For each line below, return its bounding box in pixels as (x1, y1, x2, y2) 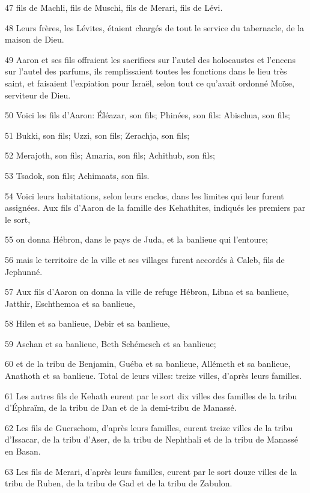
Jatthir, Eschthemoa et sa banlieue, (5, 297, 135, 309)
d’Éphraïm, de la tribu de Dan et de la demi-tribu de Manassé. (5, 401, 237, 414)
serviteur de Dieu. (5, 88, 71, 101)
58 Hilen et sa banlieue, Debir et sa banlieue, (5, 317, 170, 330)
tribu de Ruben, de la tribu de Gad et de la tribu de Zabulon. (5, 477, 232, 489)
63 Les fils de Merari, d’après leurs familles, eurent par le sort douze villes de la (5, 465, 297, 477)
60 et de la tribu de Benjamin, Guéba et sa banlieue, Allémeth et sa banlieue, (5, 357, 291, 370)
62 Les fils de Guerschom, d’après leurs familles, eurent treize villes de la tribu (5, 421, 293, 434)
